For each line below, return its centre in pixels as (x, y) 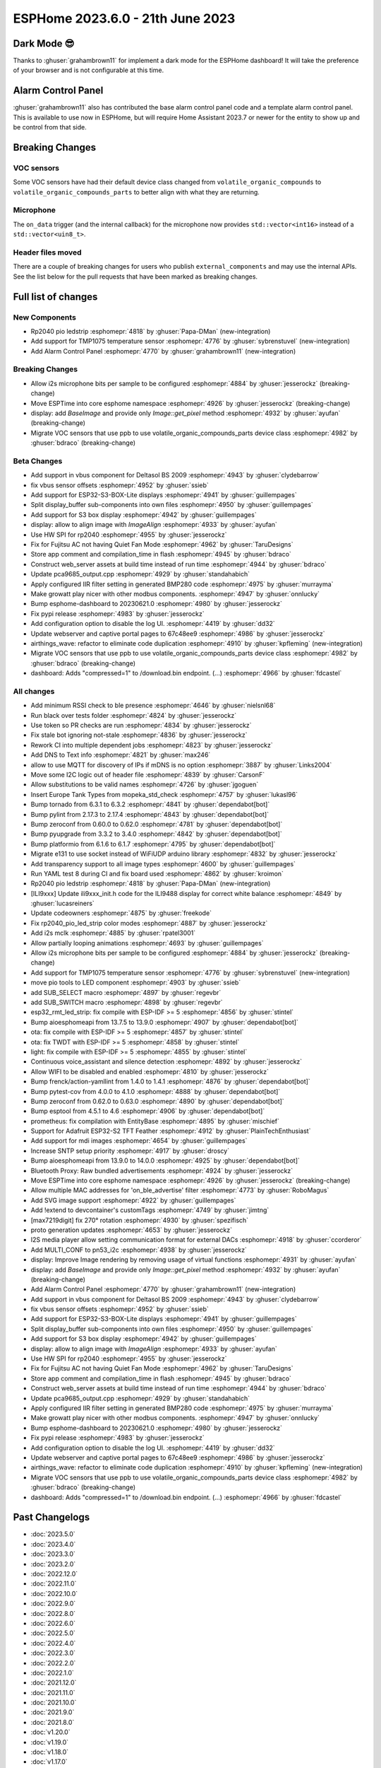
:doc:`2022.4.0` (53, 1643)
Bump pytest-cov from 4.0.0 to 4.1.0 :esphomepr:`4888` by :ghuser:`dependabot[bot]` (156, 1091)
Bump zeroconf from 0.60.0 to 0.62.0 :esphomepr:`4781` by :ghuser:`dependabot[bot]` (157, 824)
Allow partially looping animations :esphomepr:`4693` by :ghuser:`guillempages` (147, 943)
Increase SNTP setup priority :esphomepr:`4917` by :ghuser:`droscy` (130, 1151)
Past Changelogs (52, 1517)
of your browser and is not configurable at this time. (89, 70)
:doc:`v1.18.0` (50, 1752)
